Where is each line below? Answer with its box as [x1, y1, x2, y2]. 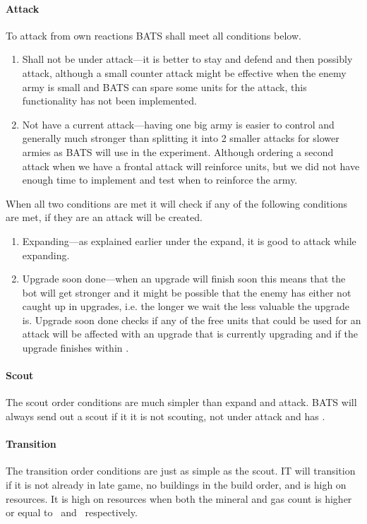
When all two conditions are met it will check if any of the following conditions [6, 196, 347, 210]
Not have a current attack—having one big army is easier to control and [22, 117, 335, 131]
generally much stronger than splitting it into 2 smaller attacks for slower [22, 131, 339, 145]
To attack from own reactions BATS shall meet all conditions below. [6, 28, 301, 42]
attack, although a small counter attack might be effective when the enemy [22, 65, 347, 80]
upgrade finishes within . [22, 340, 129, 355]
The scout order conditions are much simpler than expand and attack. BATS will [6, 395, 357, 410]
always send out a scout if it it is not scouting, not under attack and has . [6, 409, 325, 424]
